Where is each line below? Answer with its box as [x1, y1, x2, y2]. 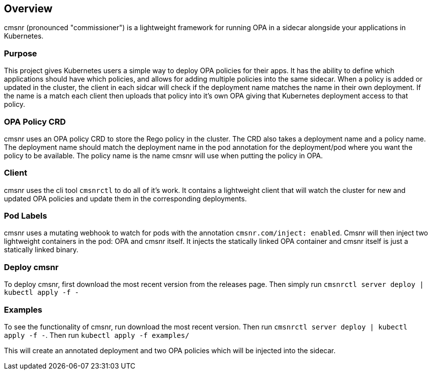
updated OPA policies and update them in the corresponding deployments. [4, 194, 247, 203]
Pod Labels [4, 211, 47, 221]
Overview [4, 2, 53, 15]
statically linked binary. [4, 245, 79, 254]
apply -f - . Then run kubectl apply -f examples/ [4, 330, 189, 339]
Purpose [4, 48, 37, 58]
